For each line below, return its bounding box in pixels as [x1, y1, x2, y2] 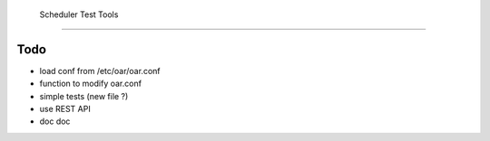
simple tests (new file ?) [39, 90, 129, 101]
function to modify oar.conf [39, 78, 142, 89]
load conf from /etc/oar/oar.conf [39, 65, 161, 76]
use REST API [39, 104, 91, 115]
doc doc [39, 116, 71, 127]
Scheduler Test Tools [39, 9, 119, 20]
